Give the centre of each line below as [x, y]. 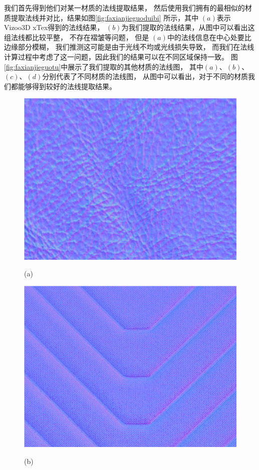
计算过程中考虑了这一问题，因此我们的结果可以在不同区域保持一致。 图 [121, 56]
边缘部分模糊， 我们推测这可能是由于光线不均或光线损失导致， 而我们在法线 [129, 47]
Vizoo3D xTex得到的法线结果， [54, 27]
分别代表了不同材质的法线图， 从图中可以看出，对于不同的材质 [145, 76]
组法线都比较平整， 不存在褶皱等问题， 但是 [77, 37]
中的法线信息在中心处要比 [209, 37]
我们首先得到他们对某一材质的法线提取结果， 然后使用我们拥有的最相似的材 [128, 8]
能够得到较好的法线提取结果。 [67, 86]
